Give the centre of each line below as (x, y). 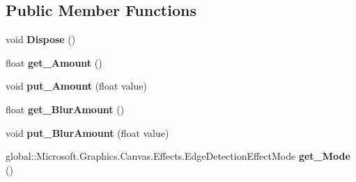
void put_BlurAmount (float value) (87, 132)
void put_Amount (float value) (76, 86)
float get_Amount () (54, 62)
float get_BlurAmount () (65, 109)
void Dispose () (41, 39)
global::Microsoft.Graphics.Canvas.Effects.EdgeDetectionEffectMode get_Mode (178, 156)
